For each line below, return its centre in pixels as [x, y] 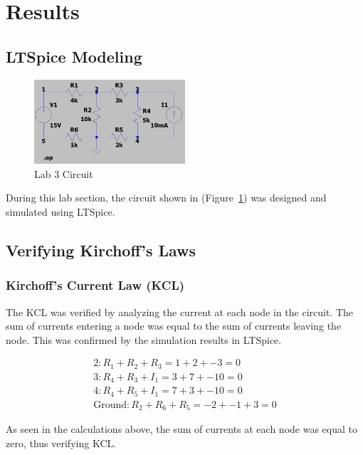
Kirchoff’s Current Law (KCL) [95, 285]
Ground [110, 405]
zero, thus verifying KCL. [61, 443]
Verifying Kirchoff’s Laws [101, 250]
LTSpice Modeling [74, 56]
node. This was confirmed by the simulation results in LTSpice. [144, 339]
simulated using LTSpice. [60, 212]
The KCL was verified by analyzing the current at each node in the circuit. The [180, 312]
